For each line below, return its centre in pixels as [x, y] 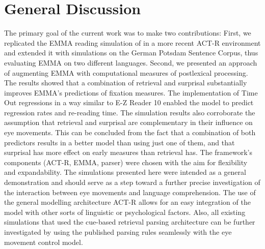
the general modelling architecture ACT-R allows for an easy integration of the [127, 202]
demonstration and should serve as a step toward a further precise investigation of [132, 182]
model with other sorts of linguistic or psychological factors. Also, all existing [125, 212]
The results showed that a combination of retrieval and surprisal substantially [126, 83]
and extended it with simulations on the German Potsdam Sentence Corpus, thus [131, 53]
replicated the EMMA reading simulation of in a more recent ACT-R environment [132, 42]
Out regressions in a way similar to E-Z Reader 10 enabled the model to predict [129, 102]
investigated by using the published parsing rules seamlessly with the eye [118, 232]
